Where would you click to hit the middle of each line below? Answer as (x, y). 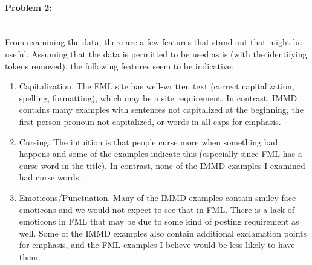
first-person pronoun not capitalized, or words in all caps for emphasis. (150, 121)
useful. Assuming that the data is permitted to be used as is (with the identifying (156, 53)
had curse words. (50, 177)
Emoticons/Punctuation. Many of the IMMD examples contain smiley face (158, 197)
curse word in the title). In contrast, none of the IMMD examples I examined (162, 165)
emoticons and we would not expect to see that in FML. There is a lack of (157, 209)
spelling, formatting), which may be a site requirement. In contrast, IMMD (158, 97)
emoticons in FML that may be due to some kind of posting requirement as (159, 221)
